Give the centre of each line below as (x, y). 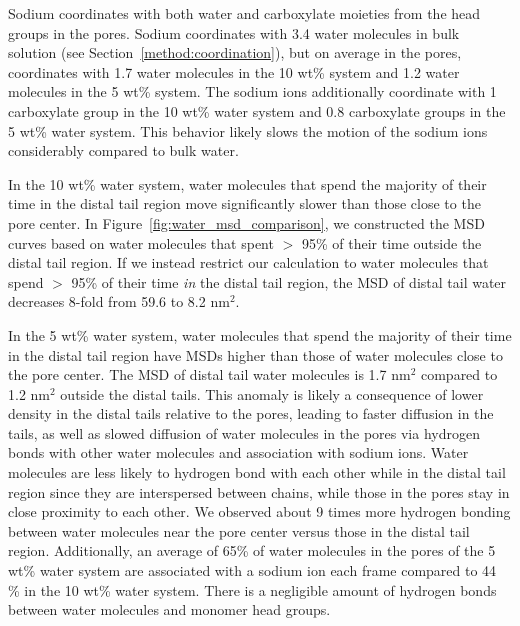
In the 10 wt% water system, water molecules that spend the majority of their (247, 183)
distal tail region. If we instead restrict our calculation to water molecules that (248, 262)
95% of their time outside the (391, 242)
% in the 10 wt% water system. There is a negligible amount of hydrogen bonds (252, 589)
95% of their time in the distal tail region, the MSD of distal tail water (289, 281)
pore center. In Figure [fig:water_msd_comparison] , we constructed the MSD (246, 222)
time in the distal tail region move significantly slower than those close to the (244, 203)
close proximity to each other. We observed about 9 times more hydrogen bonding (259, 511)
